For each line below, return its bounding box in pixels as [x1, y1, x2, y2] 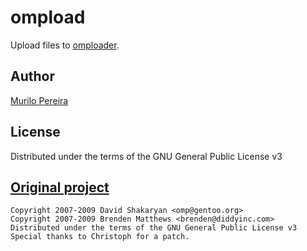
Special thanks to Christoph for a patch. [10, 232, 190, 242]
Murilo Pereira [10, 94, 69, 106]
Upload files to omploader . [10, 39, 120, 51]
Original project [10, 179, 110, 196]
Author [10, 68, 55, 85]
